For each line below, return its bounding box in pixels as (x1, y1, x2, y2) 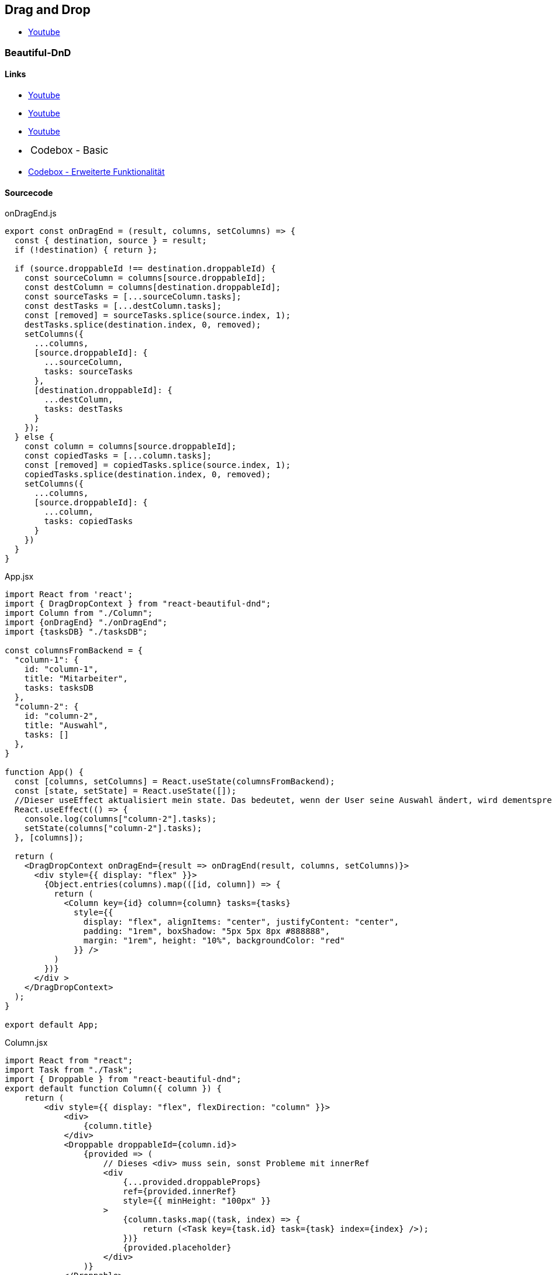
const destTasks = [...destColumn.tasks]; (24, 301, 222, 311)
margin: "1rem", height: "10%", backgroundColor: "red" (83, 936, 345, 946)
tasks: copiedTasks (44, 516, 133, 526)
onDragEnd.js (5, 208, 57, 219)
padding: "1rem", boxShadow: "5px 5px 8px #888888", (83, 926, 330, 936)
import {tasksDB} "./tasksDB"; (5, 627, 148, 637)
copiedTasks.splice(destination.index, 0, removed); (24, 470, 271, 480)
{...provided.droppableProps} (123, 1177, 261, 1187)
